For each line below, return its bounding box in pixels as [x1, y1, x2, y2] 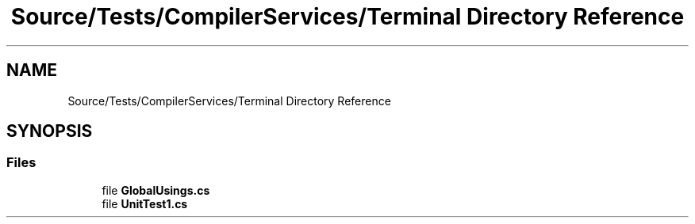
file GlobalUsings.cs [102, 183, 210, 197]
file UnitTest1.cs [102, 196, 188, 211]
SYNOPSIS [6, 121, 93, 142]
